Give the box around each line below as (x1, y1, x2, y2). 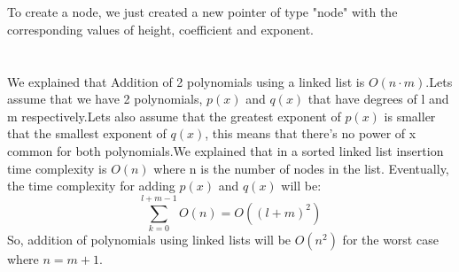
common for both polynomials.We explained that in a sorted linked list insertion (7, 141, 444, 159)
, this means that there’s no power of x (205, 124, 416, 143)
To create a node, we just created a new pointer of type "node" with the (7, 3, 398, 21)
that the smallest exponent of (7, 124, 167, 143)
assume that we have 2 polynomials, (7, 89, 203, 108)
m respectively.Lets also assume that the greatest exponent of (7, 106, 341, 125)
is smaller (384, 106, 436, 125)
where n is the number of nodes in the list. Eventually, (153, 159, 449, 177)
